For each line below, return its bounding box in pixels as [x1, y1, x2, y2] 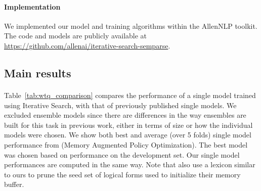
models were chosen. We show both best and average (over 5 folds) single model [4, 129, 251, 140]
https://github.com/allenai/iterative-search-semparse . [4, 40, 170, 51]
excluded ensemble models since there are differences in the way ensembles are [4, 110, 246, 120]
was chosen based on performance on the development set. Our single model [4, 149, 240, 160]
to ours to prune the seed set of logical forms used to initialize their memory [4, 169, 241, 179]
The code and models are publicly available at [4, 30, 147, 41]
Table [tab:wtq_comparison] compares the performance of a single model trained [4, 89, 256, 100]
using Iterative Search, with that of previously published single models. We [4, 100, 237, 110]
